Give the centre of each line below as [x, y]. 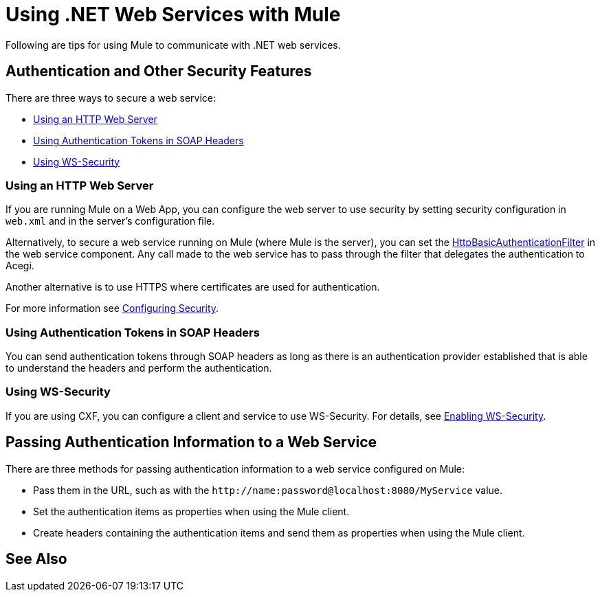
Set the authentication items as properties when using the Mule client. [191, 511]
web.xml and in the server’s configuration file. [110, 221]
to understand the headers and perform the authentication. [139, 368]
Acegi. [20, 266]
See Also [36, 559]
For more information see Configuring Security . [112, 308]
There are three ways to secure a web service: [111, 98]
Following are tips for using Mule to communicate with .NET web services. [173, 45]
